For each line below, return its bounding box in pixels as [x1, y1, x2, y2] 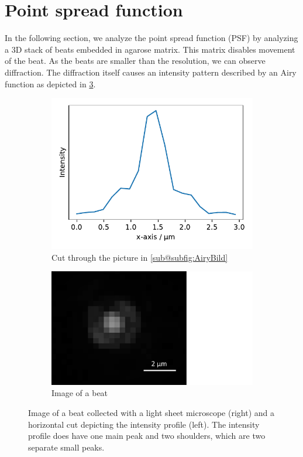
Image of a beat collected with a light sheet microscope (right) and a [28, 406, 274, 418]
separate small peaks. [28, 441, 105, 453]
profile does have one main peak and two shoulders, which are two [28, 429, 266, 442]
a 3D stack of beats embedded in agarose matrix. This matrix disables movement [5, 43, 295, 55]
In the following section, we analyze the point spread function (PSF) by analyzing [5, 32, 298, 44]
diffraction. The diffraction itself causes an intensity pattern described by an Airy [5, 66, 297, 78]
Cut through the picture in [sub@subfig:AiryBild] [51, 251, 228, 263]
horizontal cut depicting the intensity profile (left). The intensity [28, 418, 260, 430]
